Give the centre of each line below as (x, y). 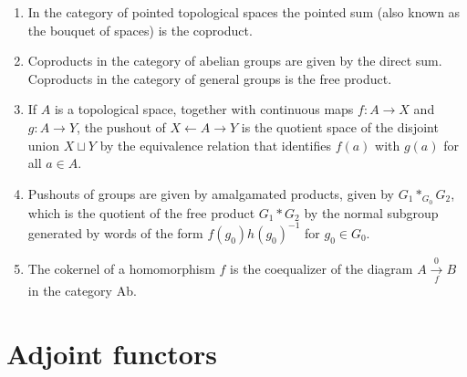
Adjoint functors (112, 353)
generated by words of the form (115, 232)
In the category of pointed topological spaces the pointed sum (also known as (244, 12)
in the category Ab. (82, 290)
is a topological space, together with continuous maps (204, 109)
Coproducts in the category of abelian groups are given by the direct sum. (235, 61)
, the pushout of (121, 126)
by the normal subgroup (371, 212)
